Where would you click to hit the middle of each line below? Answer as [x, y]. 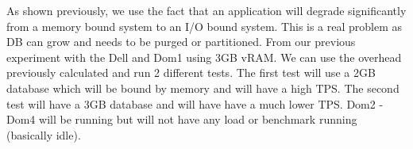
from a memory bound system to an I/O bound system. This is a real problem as [205, 26]
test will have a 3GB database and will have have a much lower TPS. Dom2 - [195, 103]
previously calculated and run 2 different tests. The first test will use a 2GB [191, 73]
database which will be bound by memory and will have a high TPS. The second [203, 88]
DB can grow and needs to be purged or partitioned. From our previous [181, 42]
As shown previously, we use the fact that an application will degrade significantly [206, 10]
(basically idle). [44, 134]
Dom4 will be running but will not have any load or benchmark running [182, 119]
